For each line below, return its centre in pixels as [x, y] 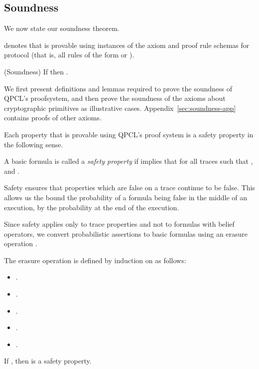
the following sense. [34, 144]
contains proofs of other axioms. [53, 118]
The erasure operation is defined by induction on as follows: [95, 260]
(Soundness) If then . [36, 71]
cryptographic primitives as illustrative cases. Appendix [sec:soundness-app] [120, 108]
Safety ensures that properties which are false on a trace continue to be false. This [129, 187]
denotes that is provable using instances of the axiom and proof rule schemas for [127, 45]
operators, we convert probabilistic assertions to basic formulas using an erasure [126, 233]
